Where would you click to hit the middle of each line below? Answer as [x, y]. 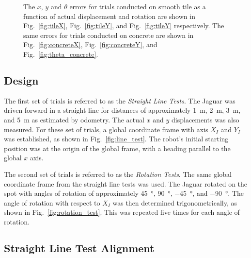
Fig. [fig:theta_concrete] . [61, 54]
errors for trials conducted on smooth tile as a [138, 6]
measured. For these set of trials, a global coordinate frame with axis [106, 129]
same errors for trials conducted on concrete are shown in [109, 35]
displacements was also [205, 119]
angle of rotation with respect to [52, 202]
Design [21, 80]
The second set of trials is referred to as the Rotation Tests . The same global [118, 174]
